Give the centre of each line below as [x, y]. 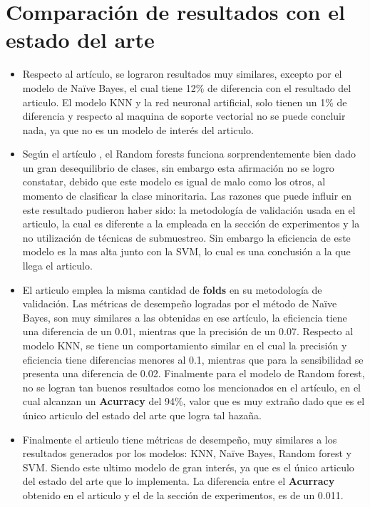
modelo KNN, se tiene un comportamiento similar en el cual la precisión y [185, 345]
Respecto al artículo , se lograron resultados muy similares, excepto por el [182, 74]
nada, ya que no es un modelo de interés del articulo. [138, 129]
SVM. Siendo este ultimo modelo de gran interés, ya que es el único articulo [188, 467]
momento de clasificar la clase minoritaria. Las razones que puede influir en [187, 196]
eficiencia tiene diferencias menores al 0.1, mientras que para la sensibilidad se [193, 359]
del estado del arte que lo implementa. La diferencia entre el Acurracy [179, 481]
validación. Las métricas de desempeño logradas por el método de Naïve [180, 303]
